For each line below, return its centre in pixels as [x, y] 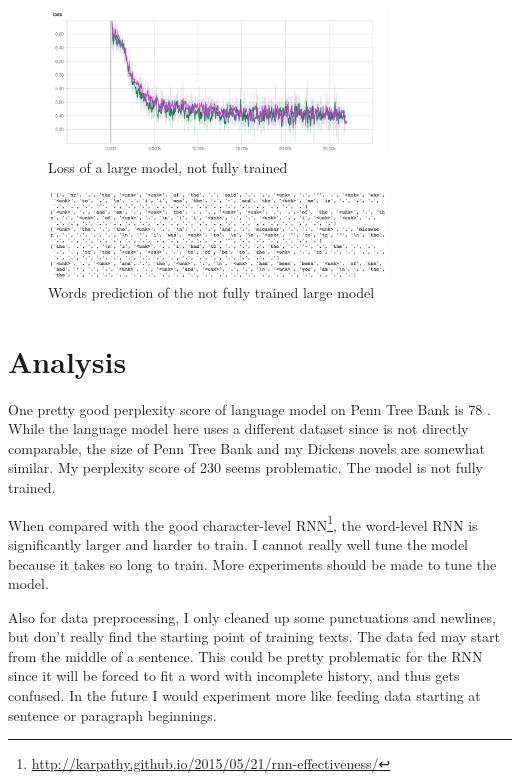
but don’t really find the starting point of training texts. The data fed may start [254, 636]
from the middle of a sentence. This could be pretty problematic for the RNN [245, 655]
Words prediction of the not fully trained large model [211, 291]
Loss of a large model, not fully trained [168, 167]
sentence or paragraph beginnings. [112, 714]
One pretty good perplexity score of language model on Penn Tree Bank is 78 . [249, 408]
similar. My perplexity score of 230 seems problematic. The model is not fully [245, 467]
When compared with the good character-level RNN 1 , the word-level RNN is [243, 523]
